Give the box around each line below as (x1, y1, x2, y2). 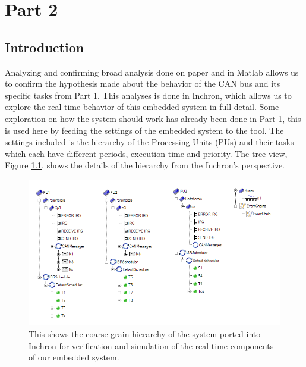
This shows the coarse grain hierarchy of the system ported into (29, 328, 261, 340)
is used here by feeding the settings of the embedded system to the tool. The (5, 124, 284, 136)
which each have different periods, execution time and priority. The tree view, (5, 147, 288, 159)
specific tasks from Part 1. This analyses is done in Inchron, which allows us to (5, 89, 292, 101)
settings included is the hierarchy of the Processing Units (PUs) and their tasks (5, 136, 294, 148)
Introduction (5, 37, 84, 56)
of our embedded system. (29, 351, 119, 363)
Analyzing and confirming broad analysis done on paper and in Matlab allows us (5, 65, 299, 78)
